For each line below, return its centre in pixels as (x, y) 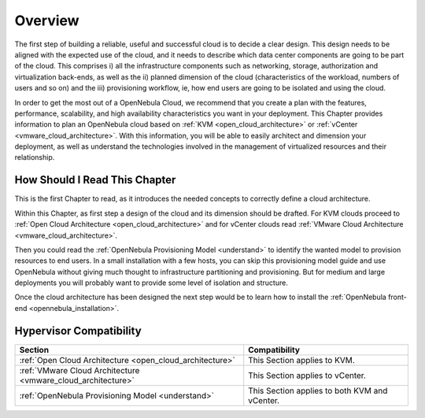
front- (397, 297)
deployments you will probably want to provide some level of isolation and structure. (152, 283)
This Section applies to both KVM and (318, 390)
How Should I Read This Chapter (95, 180)
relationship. (35, 157)
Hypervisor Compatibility (78, 331)
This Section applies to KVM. (302, 360)
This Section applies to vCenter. (307, 375)
